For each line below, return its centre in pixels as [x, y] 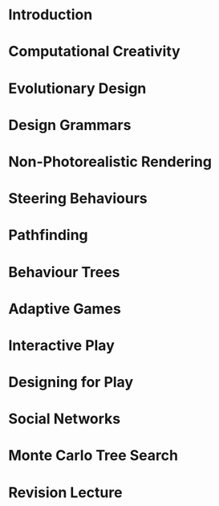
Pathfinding [48, 235]
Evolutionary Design [77, 88]
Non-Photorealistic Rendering [110, 161]
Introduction [51, 15]
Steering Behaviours [78, 199]
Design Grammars [70, 125]
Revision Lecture [65, 492]
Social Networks [65, 419]
